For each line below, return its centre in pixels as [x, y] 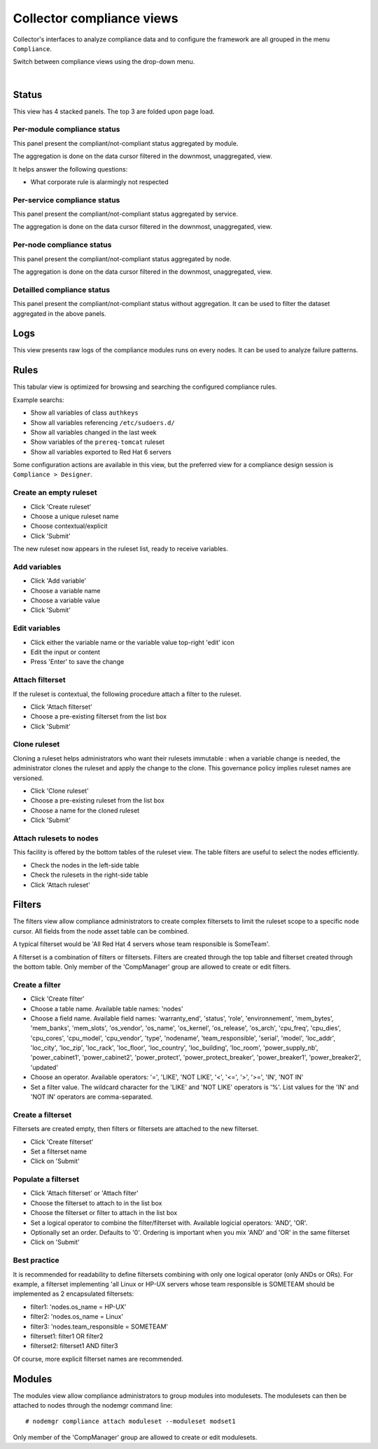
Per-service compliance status [66, 200]
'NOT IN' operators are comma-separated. [92, 1097]
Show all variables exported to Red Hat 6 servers [101, 452]
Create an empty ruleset [55, 492]
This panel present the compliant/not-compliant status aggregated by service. [125, 214]
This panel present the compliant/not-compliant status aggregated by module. [126, 143]
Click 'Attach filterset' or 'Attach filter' [85, 1193]
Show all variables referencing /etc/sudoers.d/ [103, 422]
